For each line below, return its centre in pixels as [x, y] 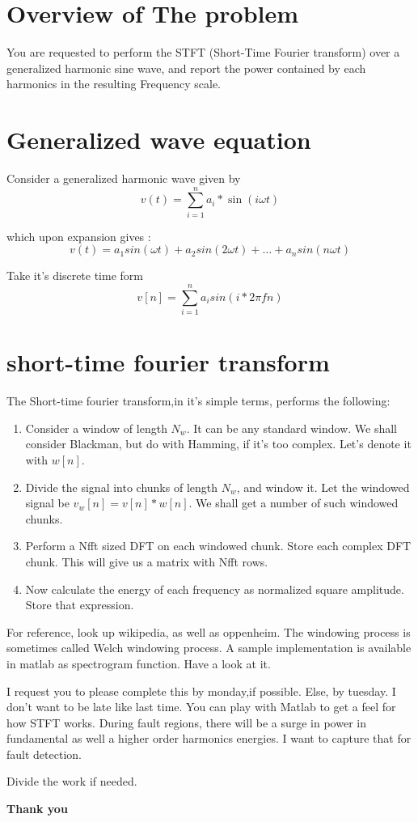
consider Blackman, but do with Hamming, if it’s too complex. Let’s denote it [218, 444]
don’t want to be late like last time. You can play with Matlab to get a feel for [201, 707]
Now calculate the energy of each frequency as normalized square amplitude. [215, 589]
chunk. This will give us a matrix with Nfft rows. [147, 561]
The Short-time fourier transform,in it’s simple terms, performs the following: [198, 401]
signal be [47, 503]
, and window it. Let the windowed [323, 487]
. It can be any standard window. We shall [292, 428]
